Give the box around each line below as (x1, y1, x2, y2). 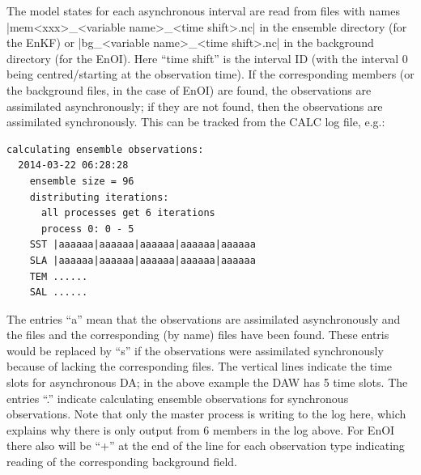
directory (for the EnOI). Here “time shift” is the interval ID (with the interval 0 (6, 49, 408, 66)
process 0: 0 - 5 (40, 223, 134, 235)
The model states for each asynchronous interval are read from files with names (6, 2, 400, 19)
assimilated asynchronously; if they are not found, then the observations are (6, 97, 383, 114)
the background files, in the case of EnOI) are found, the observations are (6, 81, 372, 98)
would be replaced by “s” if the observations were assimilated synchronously (6, 341, 384, 358)
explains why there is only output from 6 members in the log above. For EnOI (6, 421, 395, 438)
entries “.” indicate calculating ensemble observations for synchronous (6, 389, 349, 406)
